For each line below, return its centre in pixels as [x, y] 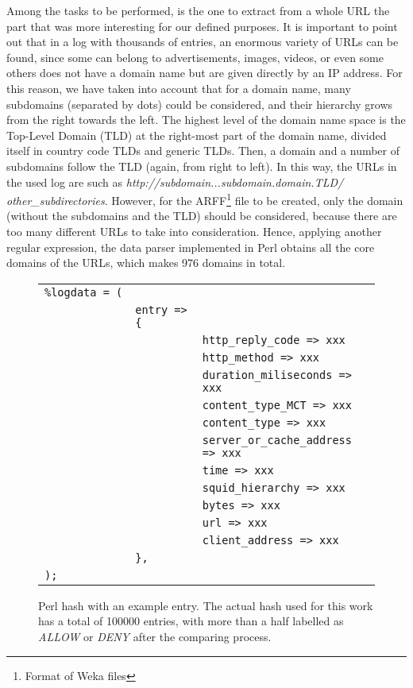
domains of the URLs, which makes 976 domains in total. [146, 263]
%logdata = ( [84, 292]
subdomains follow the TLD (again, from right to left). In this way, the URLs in [202, 166]
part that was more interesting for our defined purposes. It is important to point [202, 26]
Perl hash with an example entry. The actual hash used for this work [206, 605]
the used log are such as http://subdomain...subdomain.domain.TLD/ [175, 182]
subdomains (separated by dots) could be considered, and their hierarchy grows [200, 104]
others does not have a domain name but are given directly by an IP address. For [205, 73]
